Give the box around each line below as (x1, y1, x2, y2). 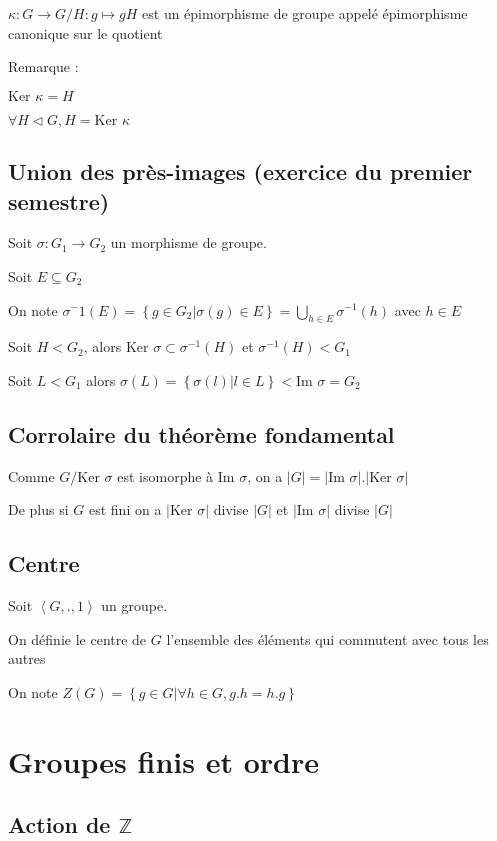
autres (8, 648, 46, 669)
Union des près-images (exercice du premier (8, 156, 473, 187)
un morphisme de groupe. (110, 232, 267, 253)
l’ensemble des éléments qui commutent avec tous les (166, 628, 489, 649)
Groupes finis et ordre (8, 740, 319, 781)
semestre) (8, 185, 110, 216)
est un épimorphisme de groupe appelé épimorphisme (142, 3, 468, 23)
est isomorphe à (117, 465, 214, 486)
